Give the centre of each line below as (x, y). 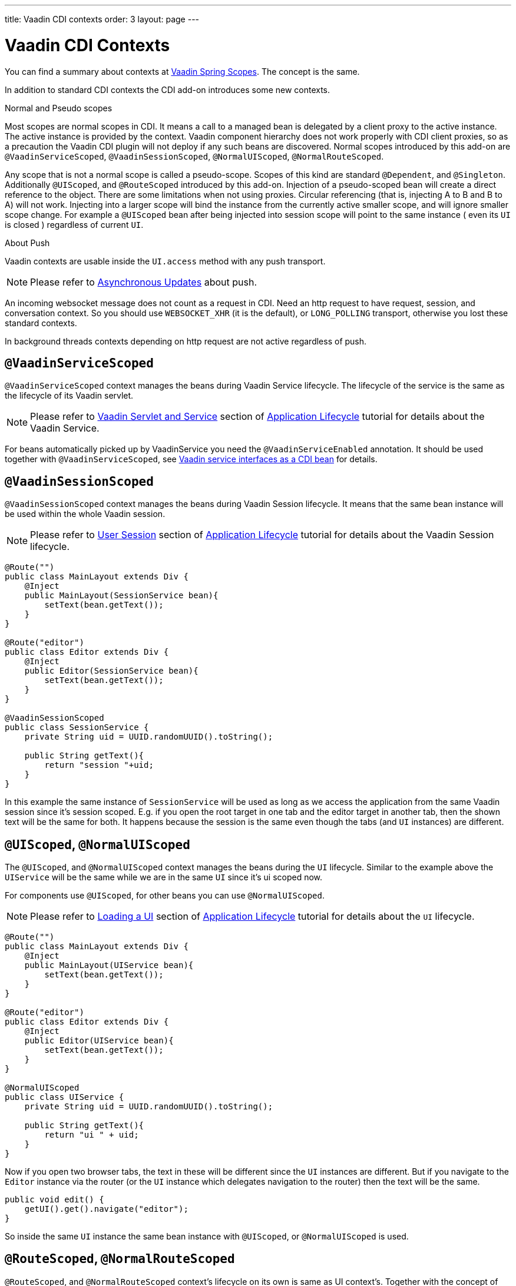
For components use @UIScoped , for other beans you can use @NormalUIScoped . (165, 896)
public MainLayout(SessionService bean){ (121, 596)
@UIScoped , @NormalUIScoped (97, 844)
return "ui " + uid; (92, 1135)
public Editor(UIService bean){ (99, 1041)
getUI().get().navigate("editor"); (106, 1209)
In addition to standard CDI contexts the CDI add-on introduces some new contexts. (168, 90)
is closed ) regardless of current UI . (74, 224)
